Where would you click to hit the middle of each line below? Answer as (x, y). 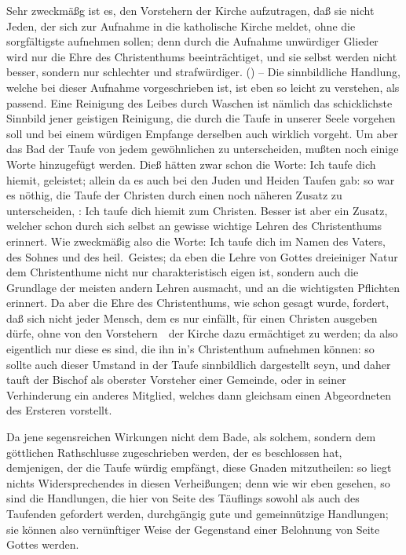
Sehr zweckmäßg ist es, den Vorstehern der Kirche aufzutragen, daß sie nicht (190, 10)
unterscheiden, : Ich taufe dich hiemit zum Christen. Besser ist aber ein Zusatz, (197, 210)
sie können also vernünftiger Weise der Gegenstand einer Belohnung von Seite (193, 529)
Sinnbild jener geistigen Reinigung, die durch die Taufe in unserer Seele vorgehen (201, 118)
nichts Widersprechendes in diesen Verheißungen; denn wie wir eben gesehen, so (198, 482)
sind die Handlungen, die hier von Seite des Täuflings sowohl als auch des (183, 498)
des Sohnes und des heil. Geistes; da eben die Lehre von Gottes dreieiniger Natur (202, 256)
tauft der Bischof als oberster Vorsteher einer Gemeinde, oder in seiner (176, 380)
